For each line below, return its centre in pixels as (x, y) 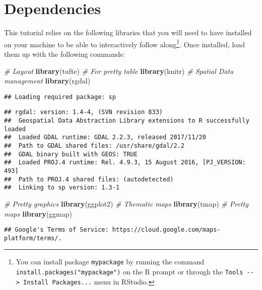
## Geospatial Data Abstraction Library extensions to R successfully (127, 121)
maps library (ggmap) (38, 213)
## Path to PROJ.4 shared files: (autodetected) (89, 179)
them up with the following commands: (64, 54)
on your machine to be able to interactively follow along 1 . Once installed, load (125, 43)
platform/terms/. (33, 238)
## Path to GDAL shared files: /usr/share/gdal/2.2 (94, 146)
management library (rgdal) (47, 81)
